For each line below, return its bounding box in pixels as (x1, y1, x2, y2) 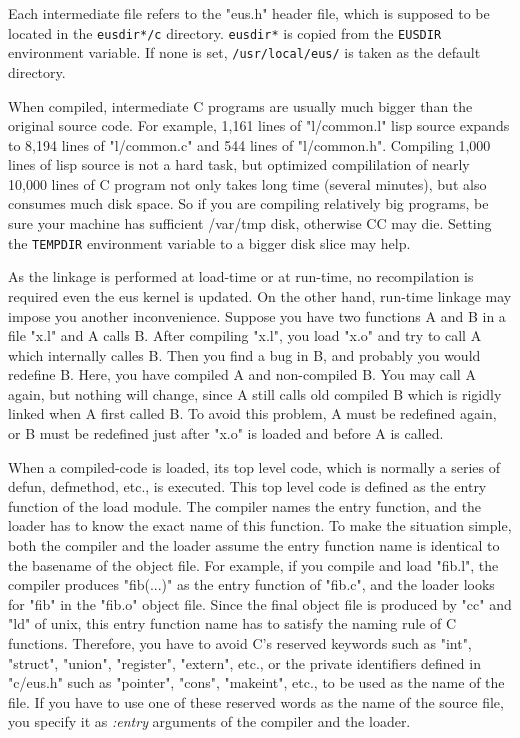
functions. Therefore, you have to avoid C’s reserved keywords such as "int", (8, 633, 472, 653)
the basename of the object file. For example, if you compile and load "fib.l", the (8, 554, 499, 575)
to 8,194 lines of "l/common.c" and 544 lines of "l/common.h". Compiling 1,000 (8, 134, 491, 155)
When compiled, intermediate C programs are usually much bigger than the (8, 95, 473, 116)
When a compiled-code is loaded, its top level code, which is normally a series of (8, 456, 500, 477)
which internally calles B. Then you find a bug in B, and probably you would (8, 344, 481, 365)
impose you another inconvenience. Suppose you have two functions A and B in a (8, 305, 506, 326)
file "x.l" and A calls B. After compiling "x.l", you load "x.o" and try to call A (8, 325, 482, 346)
